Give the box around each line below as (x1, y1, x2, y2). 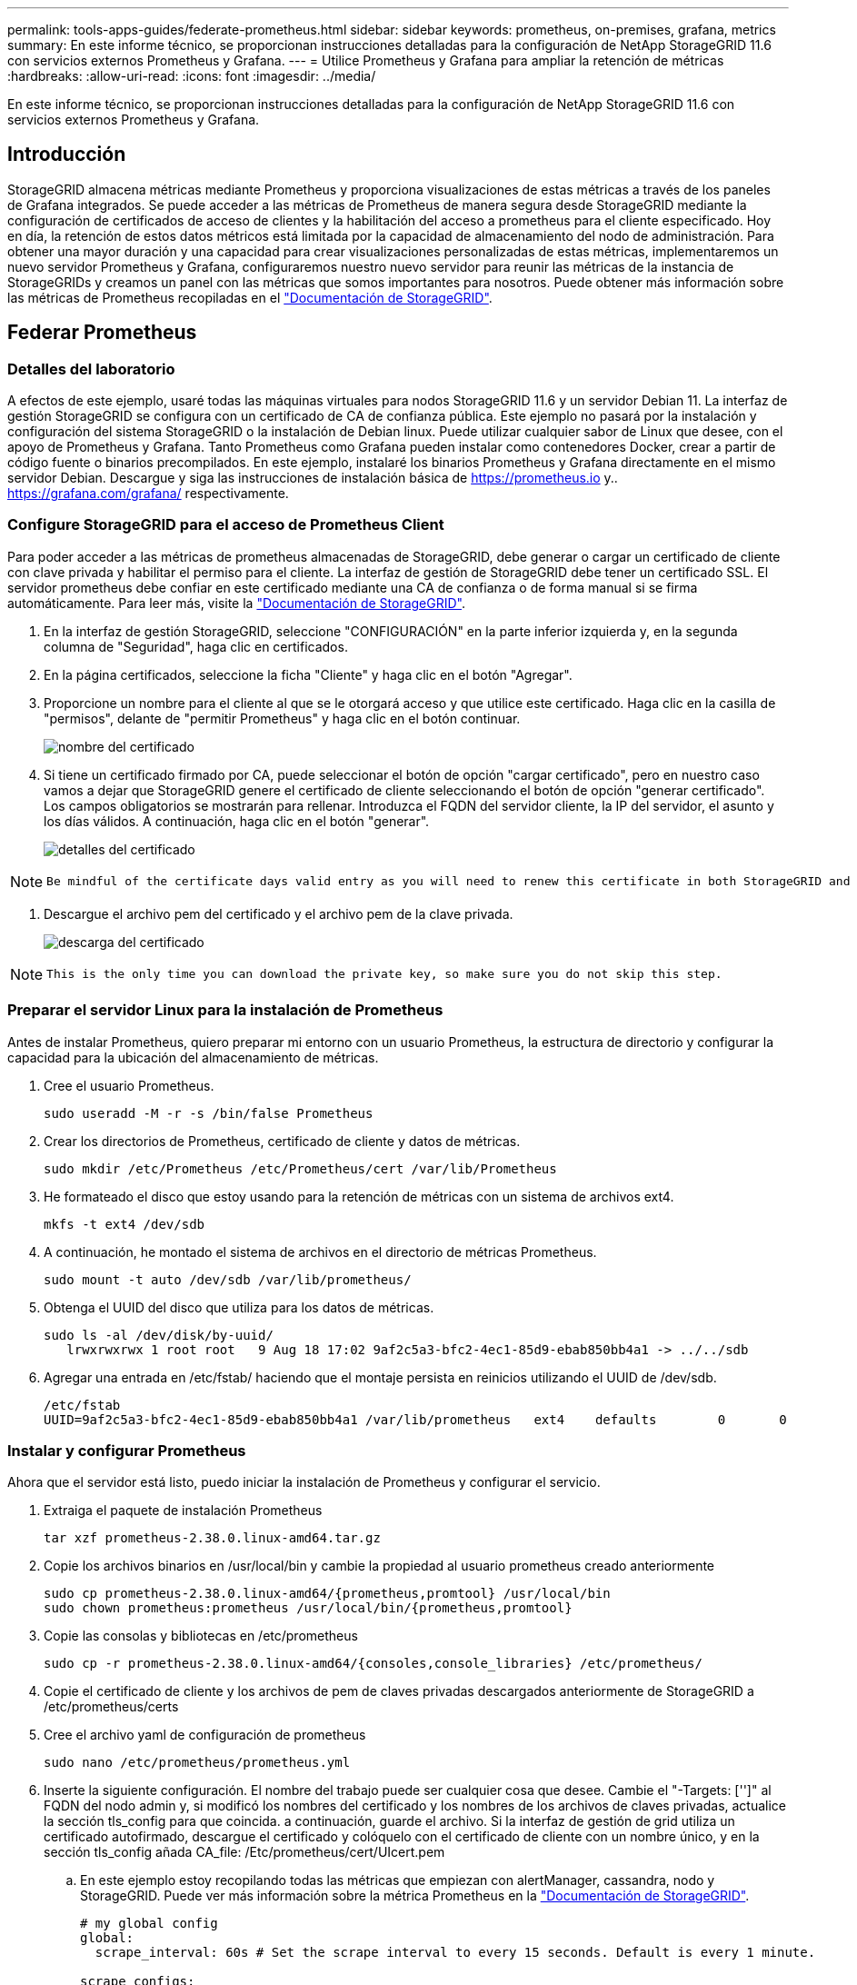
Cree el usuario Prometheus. (44, 1077, 214, 1093)
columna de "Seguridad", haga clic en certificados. (44, 638, 348, 654)
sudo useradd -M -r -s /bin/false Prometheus (44, 1105, 374, 1121)
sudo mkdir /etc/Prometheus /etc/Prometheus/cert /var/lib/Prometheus (44, 1161, 557, 1176)
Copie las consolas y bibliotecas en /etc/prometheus (44, 1628, 358, 1644)
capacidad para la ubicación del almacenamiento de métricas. (7, 1049, 379, 1065)
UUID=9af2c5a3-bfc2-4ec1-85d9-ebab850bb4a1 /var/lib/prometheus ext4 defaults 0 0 (44, 1411, 787, 1427)
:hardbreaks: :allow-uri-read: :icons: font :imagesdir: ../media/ (7, 68, 376, 84)
